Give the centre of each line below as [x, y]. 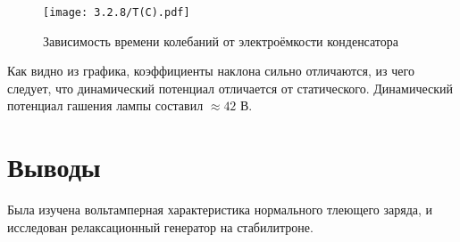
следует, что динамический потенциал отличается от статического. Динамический [230, 88]
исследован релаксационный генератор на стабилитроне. [160, 226]
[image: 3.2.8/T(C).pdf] [117, 12]
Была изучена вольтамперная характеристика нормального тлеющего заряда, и [220, 210]
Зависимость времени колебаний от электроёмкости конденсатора [221, 40]
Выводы [54, 167]
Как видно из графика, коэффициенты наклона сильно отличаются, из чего [211, 71]
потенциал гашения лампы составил [105, 105]
